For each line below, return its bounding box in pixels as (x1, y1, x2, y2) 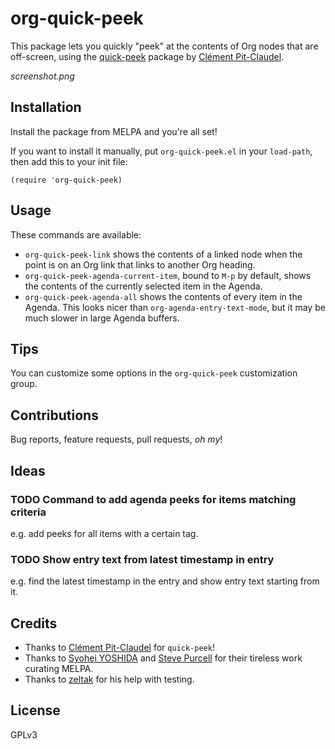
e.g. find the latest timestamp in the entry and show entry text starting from (10, 575, 320, 587)
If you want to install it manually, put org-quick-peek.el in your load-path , (10, 145, 313, 157)
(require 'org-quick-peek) (10, 175, 123, 185)
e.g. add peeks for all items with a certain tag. (10, 527, 199, 539)
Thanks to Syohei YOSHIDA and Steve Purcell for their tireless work (24, 652, 303, 664)
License (10, 702, 61, 719)
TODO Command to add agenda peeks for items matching (10, 492, 297, 506)
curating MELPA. (24, 662, 94, 674)
